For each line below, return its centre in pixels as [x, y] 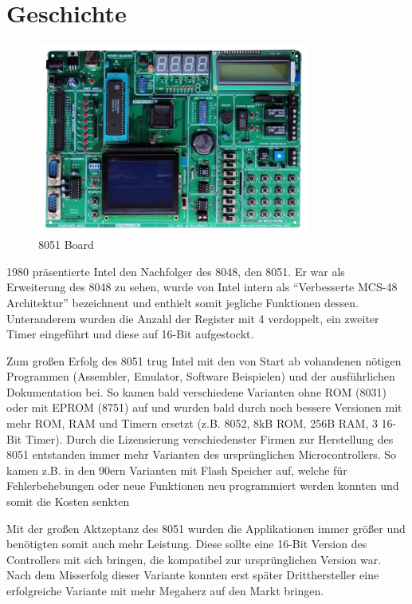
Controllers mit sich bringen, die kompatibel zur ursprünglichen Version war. [194, 559]
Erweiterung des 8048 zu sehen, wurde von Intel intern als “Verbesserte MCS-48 [202, 287]
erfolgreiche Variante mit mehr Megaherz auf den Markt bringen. [165, 591]
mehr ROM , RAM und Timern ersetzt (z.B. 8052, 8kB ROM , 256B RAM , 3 [192, 423]
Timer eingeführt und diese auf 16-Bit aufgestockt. [130, 334]
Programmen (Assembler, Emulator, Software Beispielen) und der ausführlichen [201, 376]
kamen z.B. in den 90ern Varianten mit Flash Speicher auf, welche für [177, 470]
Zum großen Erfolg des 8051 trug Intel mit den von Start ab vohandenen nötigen [204, 360]
